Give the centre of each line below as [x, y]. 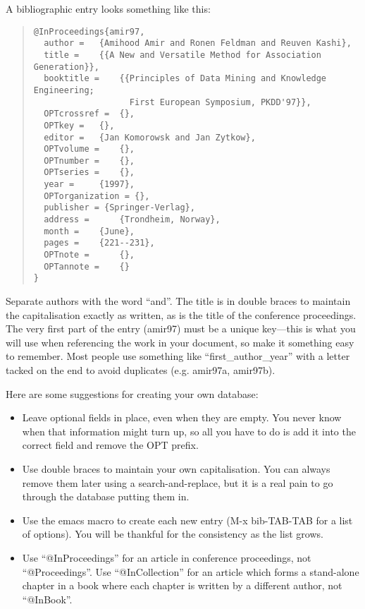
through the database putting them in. [106, 496]
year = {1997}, [89, 185]
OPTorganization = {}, [97, 196]
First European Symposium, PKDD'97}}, [220, 102]
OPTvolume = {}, [89, 149]
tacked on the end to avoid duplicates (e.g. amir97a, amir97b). [141, 370]
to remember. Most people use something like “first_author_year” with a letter [178, 356]
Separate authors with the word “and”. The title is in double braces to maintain [178, 301]
